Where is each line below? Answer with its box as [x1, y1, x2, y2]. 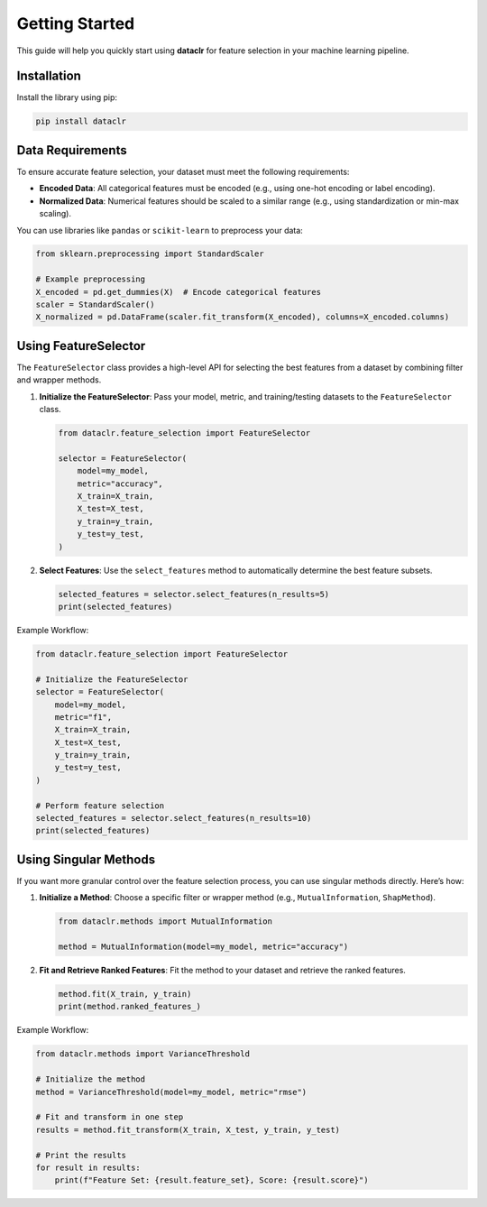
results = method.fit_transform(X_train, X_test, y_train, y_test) [35, 1124, 341, 1135]
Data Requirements [16, 143, 127, 158]
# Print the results [35, 1150, 126, 1160]
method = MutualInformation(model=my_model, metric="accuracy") [58, 942, 349, 952]
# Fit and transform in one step [35, 1112, 184, 1122]
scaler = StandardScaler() [35, 299, 155, 310]
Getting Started [16, 14, 135, 33]
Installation [16, 69, 81, 84]
